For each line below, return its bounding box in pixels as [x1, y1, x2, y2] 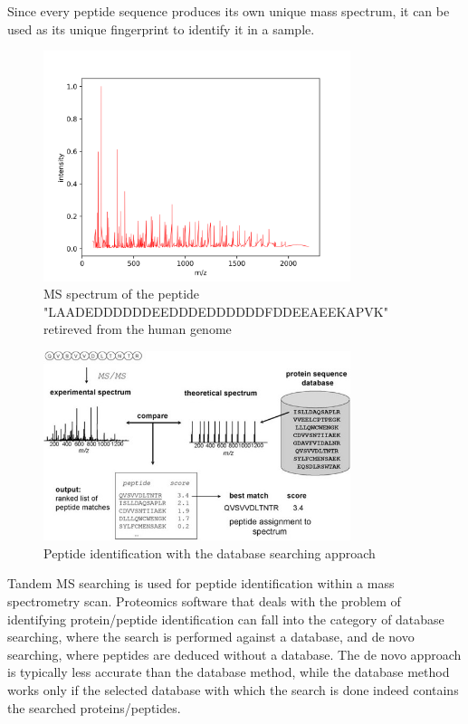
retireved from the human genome [43, 319, 232, 338]
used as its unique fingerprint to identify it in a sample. [7, 19, 315, 38]
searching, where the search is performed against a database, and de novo [7, 627, 415, 646]
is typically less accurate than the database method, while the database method [7, 662, 450, 681]
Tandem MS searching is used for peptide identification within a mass [7, 574, 395, 593]
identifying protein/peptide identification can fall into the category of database [7, 609, 444, 628]
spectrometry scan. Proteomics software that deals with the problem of [7, 592, 401, 610]
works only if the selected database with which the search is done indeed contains [7, 680, 459, 699]
